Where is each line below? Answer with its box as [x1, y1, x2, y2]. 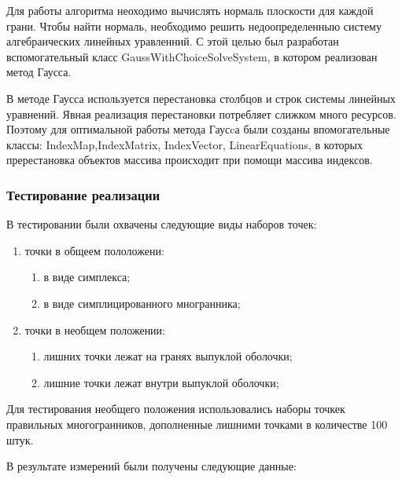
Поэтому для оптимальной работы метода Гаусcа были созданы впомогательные [6, 121, 390, 137]
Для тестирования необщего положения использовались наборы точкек [6, 400, 345, 417]
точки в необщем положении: [24, 321, 165, 338]
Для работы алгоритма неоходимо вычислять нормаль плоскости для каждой [6, 2, 374, 18]
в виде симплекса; [43, 269, 131, 285]
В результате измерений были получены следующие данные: [6, 458, 297, 474]
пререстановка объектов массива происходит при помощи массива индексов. [6, 152, 373, 168]
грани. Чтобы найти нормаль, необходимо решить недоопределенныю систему [6, 17, 382, 34]
